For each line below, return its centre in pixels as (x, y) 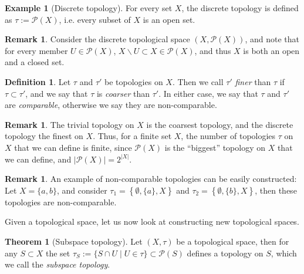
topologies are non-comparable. (61, 202)
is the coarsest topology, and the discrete (220, 124)
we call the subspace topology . (58, 264)
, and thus (213, 50)
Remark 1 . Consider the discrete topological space (97, 39)
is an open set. (169, 19)
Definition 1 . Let (38, 81)
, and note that (272, 39)
